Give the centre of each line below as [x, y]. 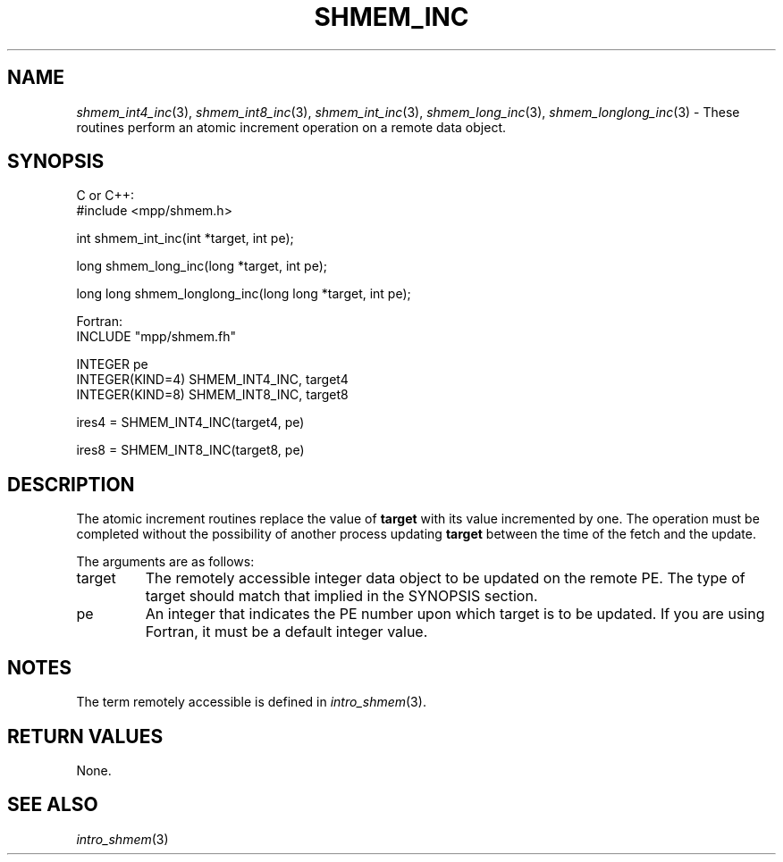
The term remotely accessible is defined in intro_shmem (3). [251, 702]
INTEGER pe [112, 364]
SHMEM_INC [391, 17]
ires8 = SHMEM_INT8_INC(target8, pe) [190, 450]
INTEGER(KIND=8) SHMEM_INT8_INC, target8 [212, 395]
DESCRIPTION [71, 484]
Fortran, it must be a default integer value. [286, 632]
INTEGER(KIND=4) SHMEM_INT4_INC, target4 [212, 380]
